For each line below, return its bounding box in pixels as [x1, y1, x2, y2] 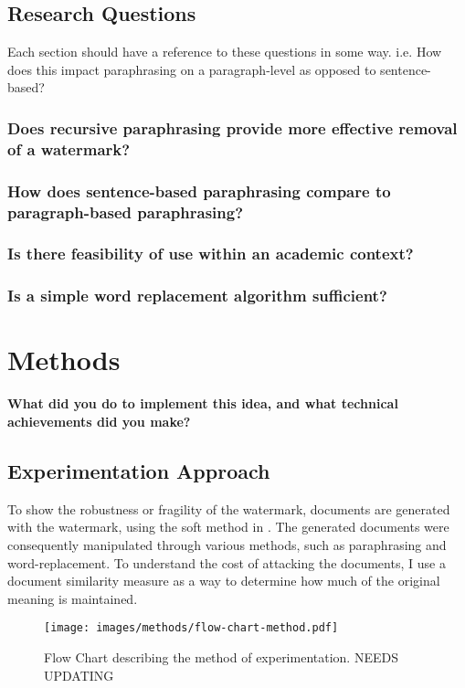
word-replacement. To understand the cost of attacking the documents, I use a [7, 553, 446, 572]
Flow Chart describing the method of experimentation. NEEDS [44, 647, 398, 666]
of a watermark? [7, 137, 131, 160]
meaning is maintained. [7, 588, 138, 608]
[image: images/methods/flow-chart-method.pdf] [44, 621, 339, 635]
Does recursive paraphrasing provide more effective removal [7, 116, 458, 139]
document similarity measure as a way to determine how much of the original [7, 571, 440, 590]
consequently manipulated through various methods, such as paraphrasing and [7, 535, 447, 554]
